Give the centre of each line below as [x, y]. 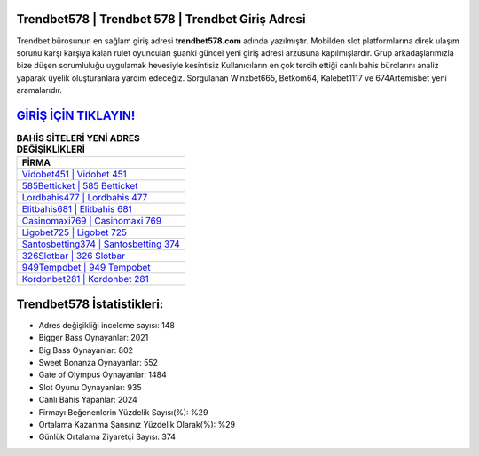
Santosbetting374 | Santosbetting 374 [101, 244]
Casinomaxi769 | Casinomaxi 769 [92, 221]
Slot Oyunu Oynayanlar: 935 [90, 387]
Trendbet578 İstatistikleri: [90, 304]
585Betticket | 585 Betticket [80, 186]
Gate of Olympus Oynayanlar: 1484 [103, 375]
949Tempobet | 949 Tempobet [86, 268]
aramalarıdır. [39, 90]
